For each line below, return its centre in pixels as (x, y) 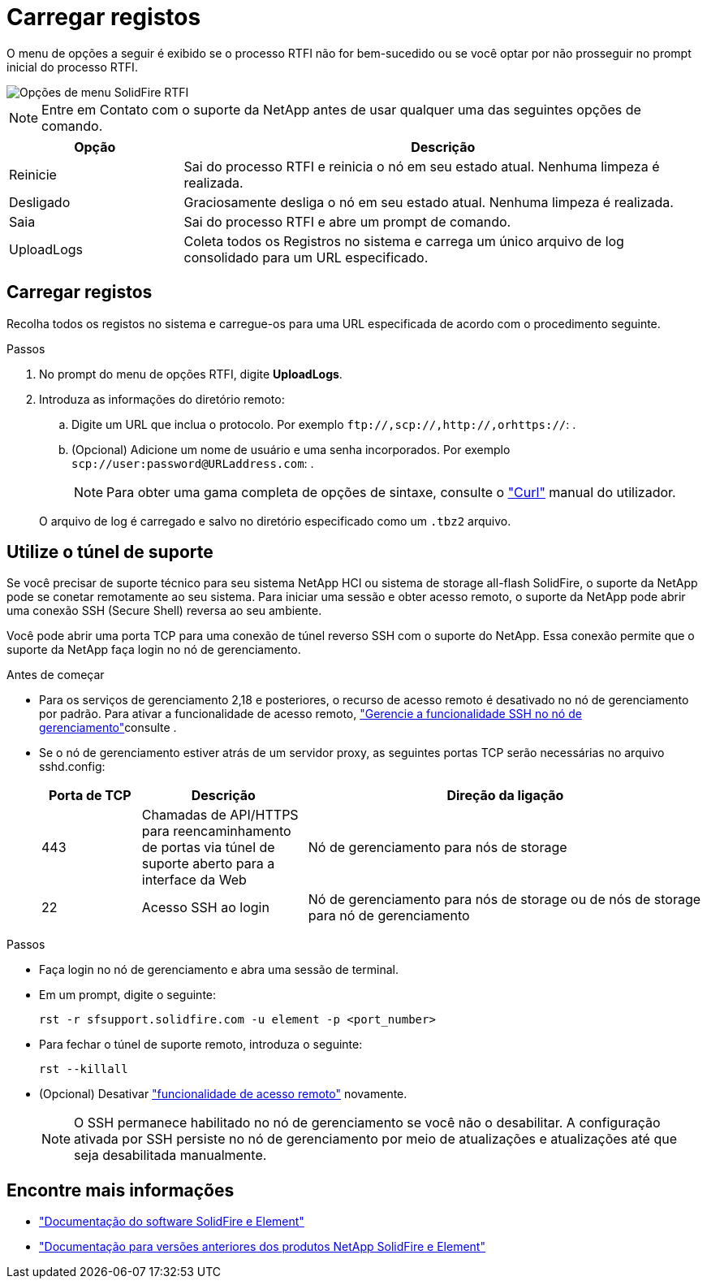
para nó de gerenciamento (389, 916)
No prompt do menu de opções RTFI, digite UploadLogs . (191, 374)
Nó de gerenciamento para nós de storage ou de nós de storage (504, 900)
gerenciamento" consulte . (108, 728)
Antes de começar (56, 675)
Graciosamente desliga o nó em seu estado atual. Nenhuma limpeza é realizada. (429, 202)
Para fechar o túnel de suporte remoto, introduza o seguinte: (201, 1045)
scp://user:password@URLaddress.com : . (193, 463)
